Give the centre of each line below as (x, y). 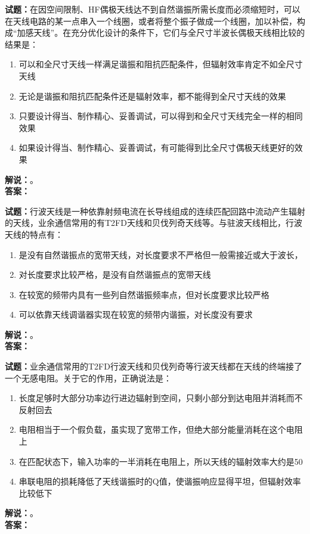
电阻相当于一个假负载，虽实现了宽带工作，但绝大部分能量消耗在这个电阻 (161, 429)
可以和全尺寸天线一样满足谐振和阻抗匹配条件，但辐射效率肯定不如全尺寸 (161, 64)
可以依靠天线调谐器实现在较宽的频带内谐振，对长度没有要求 (136, 314)
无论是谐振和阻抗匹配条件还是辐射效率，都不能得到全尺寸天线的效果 (152, 96)
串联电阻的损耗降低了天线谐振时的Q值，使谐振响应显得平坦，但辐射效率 (160, 481)
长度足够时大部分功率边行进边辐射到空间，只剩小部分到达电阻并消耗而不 (161, 398)
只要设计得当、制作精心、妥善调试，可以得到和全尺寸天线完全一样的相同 (161, 116)
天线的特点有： (34, 234)
